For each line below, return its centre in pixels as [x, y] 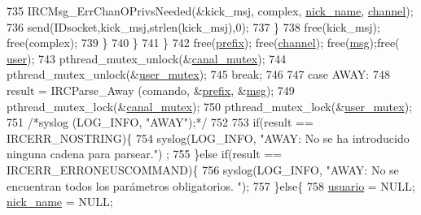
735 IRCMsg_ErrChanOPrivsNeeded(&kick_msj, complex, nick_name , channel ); [210, 11]
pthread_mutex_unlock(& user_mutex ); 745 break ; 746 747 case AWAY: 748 [198, 74]
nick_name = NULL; [60, 202]
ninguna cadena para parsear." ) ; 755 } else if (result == [145, 154]
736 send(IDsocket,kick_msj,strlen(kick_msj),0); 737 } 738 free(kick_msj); [193, 26]
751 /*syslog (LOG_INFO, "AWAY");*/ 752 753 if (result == [160, 122]
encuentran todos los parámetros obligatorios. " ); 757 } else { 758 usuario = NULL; [211, 185]
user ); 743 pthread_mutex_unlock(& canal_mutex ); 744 [147, 58]
